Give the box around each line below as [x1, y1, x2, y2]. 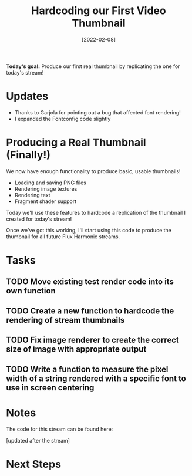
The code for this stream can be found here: [6, 426, 113, 433]
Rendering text [14, 191, 51, 198]
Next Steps [6, 457, 62, 471]
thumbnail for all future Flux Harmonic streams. [6, 233, 120, 240]
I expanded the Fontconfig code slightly [14, 115, 111, 122]
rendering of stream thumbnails [6, 315, 125, 325]
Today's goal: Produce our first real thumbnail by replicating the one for [6, 63, 180, 70]
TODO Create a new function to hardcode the [6, 306, 174, 316]
